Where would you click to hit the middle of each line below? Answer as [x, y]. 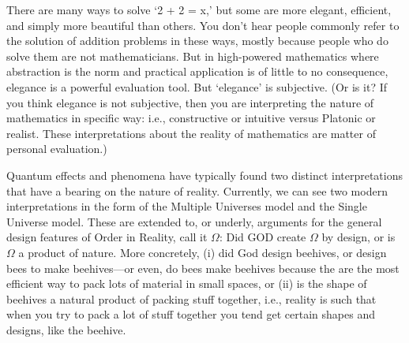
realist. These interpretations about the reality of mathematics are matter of [191, 133]
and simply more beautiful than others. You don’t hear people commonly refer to [203, 25]
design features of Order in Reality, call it [107, 237]
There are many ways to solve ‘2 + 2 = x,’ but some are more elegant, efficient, [199, 9]
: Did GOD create [263, 237]
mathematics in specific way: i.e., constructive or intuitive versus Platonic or [191, 118]
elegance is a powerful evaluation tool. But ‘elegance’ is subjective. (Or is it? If [197, 86]
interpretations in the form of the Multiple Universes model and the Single [187, 206]
